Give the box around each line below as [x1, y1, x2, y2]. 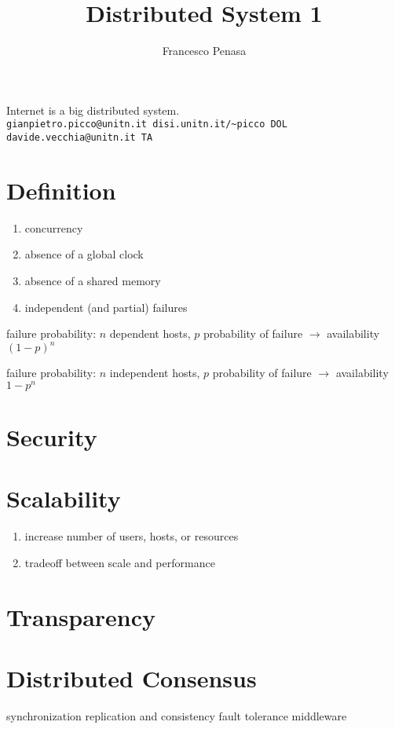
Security [6, 421, 97, 453]
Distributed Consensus [6, 662, 257, 694]
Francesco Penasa [162, 42, 247, 59]
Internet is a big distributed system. [6, 101, 180, 118]
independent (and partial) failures [24, 299, 188, 315]
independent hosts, [109, 364, 200, 381]
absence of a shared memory [24, 272, 161, 288]
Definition [6, 174, 116, 206]
